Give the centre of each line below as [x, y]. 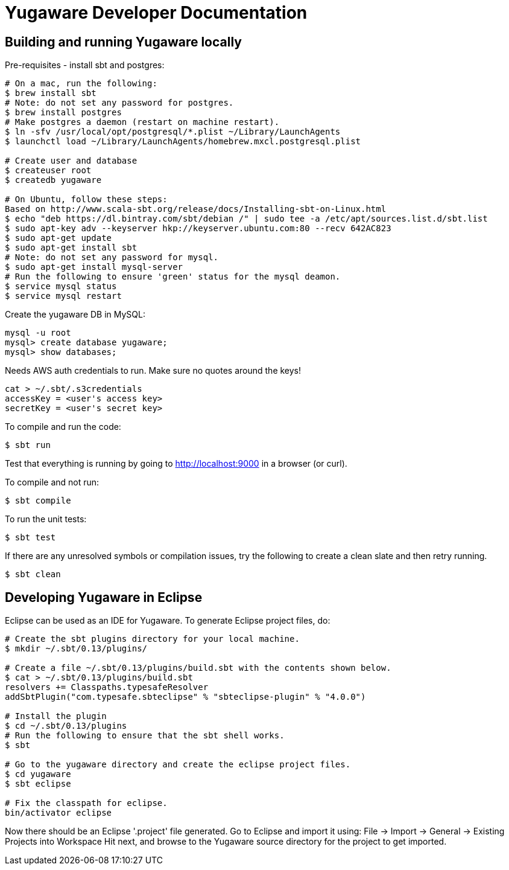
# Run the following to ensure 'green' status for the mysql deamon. [173, 277]
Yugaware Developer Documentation [156, 13]
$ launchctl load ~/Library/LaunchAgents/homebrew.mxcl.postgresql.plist [183, 142]
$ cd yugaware [38, 774]
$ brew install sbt [51, 93]
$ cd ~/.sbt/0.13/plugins [66, 726]
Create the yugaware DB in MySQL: [75, 315]
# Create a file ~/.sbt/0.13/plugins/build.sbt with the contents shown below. [198, 668]
